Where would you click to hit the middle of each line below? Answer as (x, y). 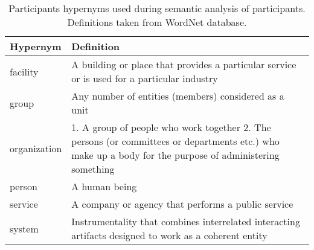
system (24, 228)
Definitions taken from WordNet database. (157, 22)
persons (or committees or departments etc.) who (175, 141)
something (93, 169)
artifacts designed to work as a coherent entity (169, 235)
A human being (104, 186)
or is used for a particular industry (145, 78)
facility (24, 71)
